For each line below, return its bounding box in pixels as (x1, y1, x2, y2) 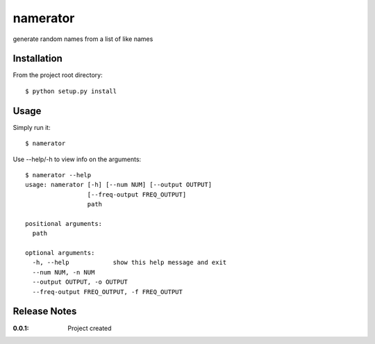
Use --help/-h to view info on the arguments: (12, 155, 142, 163)
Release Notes (12, 306, 77, 318)
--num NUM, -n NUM (32, 268, 95, 276)
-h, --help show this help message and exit (32, 259, 227, 267)
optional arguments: (25, 249, 95, 257)
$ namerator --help (25, 171, 92, 179)
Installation (12, 53, 62, 65)
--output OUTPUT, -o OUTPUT (32, 278, 128, 286)
